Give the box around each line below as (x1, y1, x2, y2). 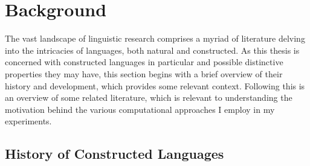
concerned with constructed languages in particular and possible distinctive (5, 56, 283, 68)
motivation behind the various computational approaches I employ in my (5, 103, 275, 115)
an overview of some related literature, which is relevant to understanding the (5, 91, 292, 104)
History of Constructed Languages (5, 144, 224, 163)
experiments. (5, 115, 52, 127)
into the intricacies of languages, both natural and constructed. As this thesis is (5, 43, 300, 56)
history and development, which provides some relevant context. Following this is (5, 79, 305, 92)
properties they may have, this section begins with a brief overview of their (5, 67, 283, 80)
